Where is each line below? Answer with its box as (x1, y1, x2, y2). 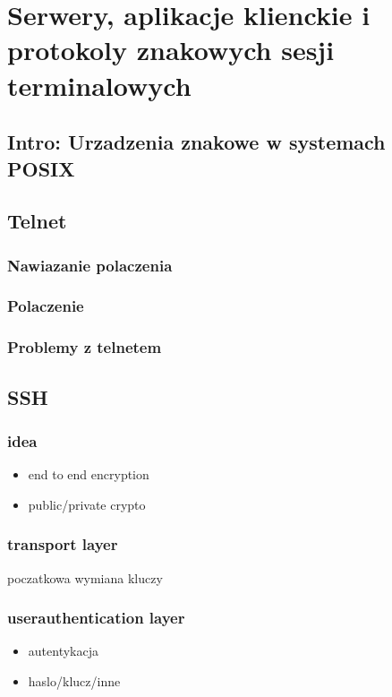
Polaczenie (7, 295, 84, 317)
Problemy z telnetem (7, 336, 162, 358)
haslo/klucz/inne (28, 672, 121, 691)
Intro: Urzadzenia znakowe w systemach (7, 128, 386, 156)
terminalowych (7, 66, 192, 103)
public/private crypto (28, 495, 146, 513)
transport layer (7, 533, 118, 555)
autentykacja (28, 641, 98, 660)
